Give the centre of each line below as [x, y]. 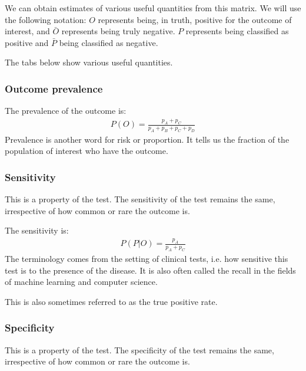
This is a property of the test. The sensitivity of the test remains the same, [140, 199]
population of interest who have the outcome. [87, 151]
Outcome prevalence [54, 88]
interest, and [27, 31]
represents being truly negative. [118, 31]
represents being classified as [237, 31]
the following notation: [46, 19]
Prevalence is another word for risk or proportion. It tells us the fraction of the [147, 139]
